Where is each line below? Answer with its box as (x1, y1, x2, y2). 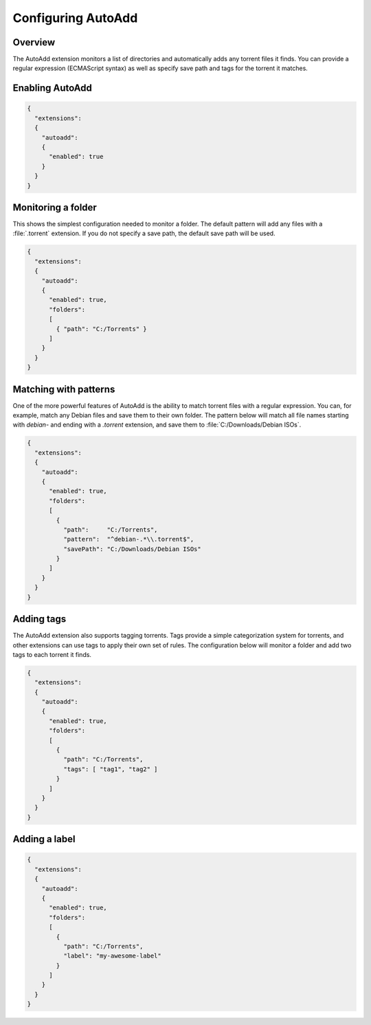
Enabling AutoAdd (12, 83, 93, 94)
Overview (12, 36, 56, 48)
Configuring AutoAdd (12, 10, 138, 25)
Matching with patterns (12, 383, 115, 395)
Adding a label (12, 833, 76, 845)
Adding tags (12, 613, 67, 625)
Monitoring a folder (12, 202, 98, 213)
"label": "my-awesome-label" (63, 952, 161, 960)
